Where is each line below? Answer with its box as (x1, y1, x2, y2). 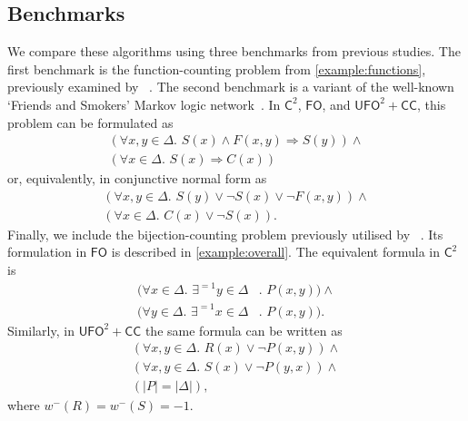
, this (416, 94, 446, 113)
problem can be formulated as (7, 113, 174, 132)
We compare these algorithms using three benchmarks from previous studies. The (7, 42, 461, 61)
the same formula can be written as (144, 320, 343, 339)
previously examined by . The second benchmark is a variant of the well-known (7, 77, 454, 96)
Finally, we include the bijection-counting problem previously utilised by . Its (7, 224, 443, 243)
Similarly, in (7, 320, 75, 339)
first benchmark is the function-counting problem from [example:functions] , (7, 59, 426, 78)
